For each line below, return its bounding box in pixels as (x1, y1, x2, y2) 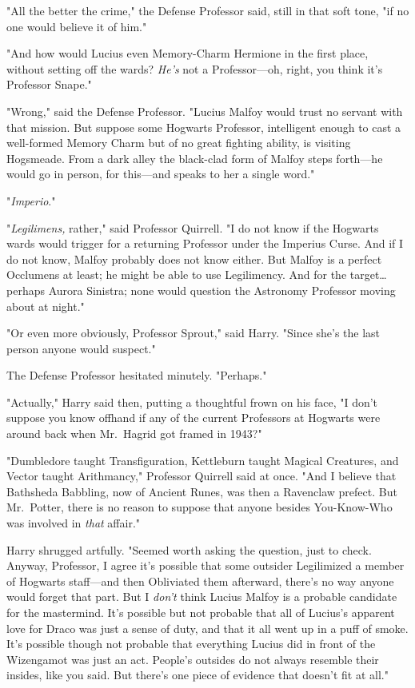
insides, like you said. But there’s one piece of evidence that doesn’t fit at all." (6, 666, 389, 683)
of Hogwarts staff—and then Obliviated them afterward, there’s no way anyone (6, 572, 394, 589)
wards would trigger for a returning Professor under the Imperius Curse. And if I (6, 235, 404, 252)
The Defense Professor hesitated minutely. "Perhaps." (6, 367, 267, 384)
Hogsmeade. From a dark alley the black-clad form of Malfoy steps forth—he (6, 149, 383, 166)
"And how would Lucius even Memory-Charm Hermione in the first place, (6, 45, 369, 62)
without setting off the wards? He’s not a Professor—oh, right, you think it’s (6, 60, 383, 77)
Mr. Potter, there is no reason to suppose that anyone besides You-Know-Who (6, 499, 393, 515)
